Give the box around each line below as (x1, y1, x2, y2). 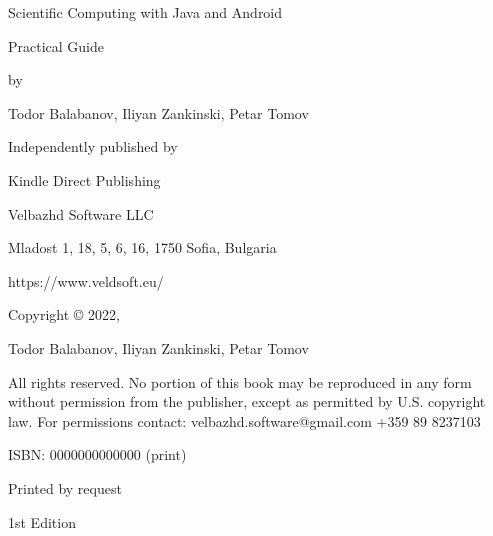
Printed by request (8, 477, 122, 498)
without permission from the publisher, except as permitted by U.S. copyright (8, 391, 486, 412)
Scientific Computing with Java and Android (8, 2, 283, 22)
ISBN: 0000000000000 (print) (8, 444, 187, 465)
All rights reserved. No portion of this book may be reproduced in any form (8, 371, 472, 392)
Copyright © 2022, (8, 304, 120, 325)
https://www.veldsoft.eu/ (8, 270, 164, 291)
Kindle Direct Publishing (8, 169, 161, 190)
